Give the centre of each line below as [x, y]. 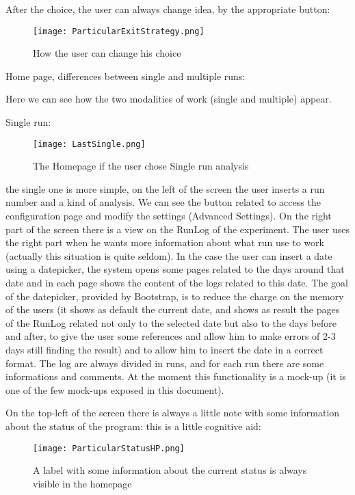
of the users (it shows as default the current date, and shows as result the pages [173, 309]
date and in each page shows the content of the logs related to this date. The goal [177, 283]
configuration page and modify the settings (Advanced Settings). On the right [169, 216]
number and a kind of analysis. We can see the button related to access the [163, 202]
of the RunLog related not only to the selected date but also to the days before [171, 322]
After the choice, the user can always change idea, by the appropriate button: [168, 9]
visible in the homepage [82, 483]
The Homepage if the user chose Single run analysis [141, 166]
